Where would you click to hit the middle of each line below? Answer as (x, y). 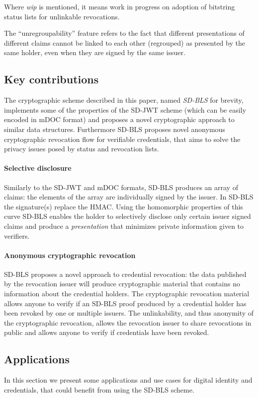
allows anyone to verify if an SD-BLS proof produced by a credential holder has (125, 303)
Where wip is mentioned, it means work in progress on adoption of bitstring (120, 6)
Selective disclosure (38, 168)
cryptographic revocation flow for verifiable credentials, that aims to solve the (122, 139)
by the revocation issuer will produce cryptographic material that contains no (122, 284)
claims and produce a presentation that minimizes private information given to (124, 226)
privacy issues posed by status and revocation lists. (82, 149)
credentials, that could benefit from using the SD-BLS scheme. (99, 389)
